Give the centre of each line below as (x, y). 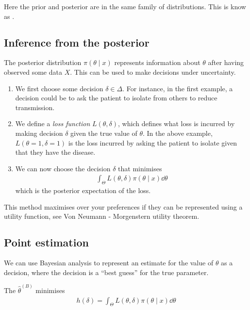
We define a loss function (53, 123)
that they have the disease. (55, 152)
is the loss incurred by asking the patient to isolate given (153, 142)
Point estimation (46, 242)
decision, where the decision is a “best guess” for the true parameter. (106, 272)
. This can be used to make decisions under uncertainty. (153, 72)
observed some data (33, 72)
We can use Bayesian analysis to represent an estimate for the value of (109, 263)
